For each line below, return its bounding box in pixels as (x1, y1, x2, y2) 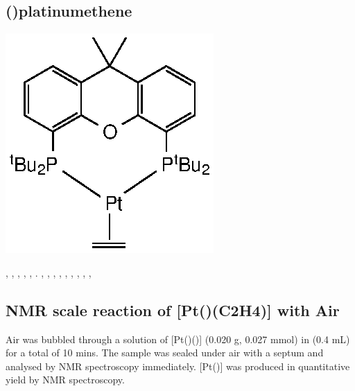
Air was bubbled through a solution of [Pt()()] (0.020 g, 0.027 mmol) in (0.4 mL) (6, 331, 350, 346)
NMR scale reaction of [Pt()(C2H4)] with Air (6, 299, 340, 320)
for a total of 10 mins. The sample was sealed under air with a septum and (6, 345, 324, 360)
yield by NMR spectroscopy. (6, 372, 125, 387)
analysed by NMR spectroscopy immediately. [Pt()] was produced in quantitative (6, 358, 350, 373)
